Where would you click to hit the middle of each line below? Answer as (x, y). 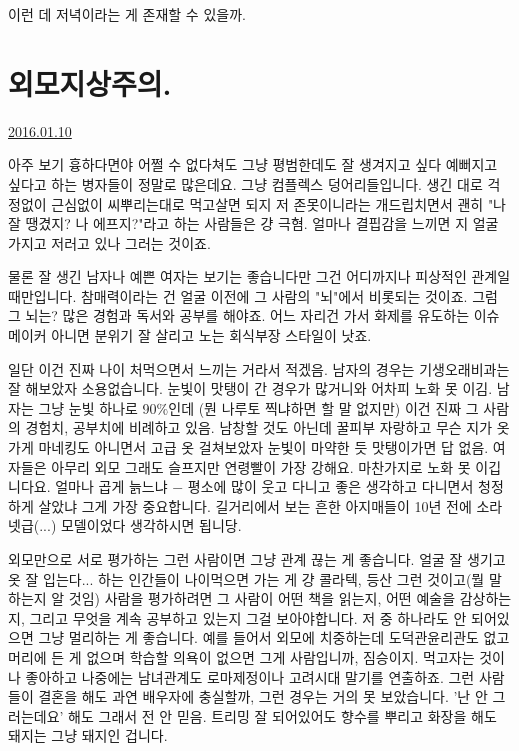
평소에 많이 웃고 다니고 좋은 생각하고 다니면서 (330, 486)
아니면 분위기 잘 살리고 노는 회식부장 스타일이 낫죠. (211, 335)
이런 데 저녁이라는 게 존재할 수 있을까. (127, 14)
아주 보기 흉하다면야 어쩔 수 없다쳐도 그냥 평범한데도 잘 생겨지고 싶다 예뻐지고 (253, 164)
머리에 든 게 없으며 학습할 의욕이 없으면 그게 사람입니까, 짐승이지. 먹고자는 (241, 656)
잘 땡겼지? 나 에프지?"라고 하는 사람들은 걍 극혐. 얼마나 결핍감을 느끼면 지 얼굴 (253, 223)
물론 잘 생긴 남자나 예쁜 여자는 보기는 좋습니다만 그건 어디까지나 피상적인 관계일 (259, 276)
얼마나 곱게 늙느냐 (111, 486)
